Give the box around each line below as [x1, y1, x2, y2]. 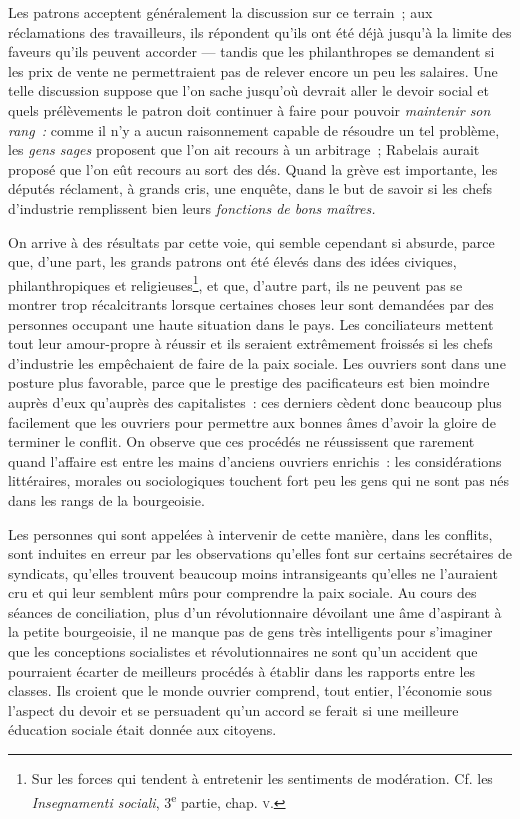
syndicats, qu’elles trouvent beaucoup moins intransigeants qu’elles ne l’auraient [8, 562, 498, 583]
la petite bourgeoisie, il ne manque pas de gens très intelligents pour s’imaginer [8, 621, 493, 642]
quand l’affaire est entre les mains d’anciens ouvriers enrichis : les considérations [8, 450, 502, 471]
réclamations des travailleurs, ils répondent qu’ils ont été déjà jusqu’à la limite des [8, 21, 512, 42]
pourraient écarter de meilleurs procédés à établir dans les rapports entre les [8, 660, 476, 681]
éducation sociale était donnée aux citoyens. [8, 719, 277, 740]
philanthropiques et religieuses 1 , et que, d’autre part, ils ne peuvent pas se [8, 271, 463, 295]
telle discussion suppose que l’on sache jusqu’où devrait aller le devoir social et [8, 80, 489, 101]
